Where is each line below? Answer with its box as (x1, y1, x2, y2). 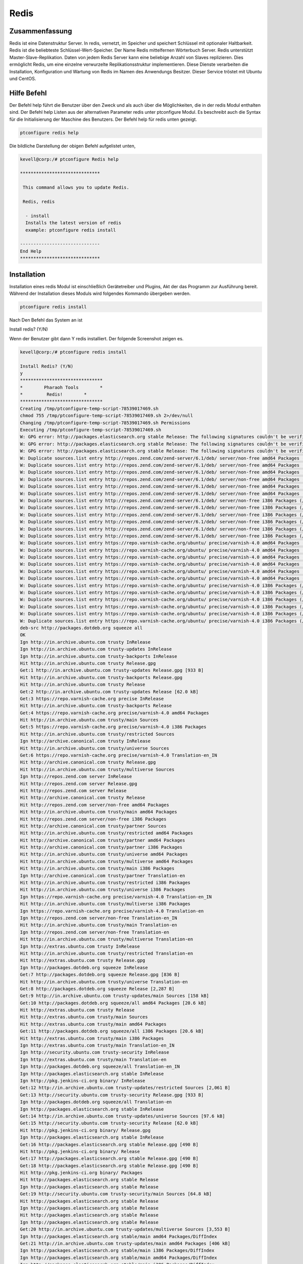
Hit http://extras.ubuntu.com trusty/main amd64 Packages (20, 1021, 167, 1027)
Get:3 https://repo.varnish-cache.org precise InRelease (20, 696, 164, 701)
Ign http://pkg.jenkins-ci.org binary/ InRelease (20, 1077, 145, 1084)
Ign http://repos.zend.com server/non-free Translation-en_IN (20, 915, 177, 921)
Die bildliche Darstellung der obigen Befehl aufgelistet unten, (9, 143, 136, 149)
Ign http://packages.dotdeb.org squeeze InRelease (20, 965, 148, 970)
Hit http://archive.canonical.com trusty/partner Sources (20, 823, 167, 829)
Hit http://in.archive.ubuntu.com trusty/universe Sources (20, 745, 169, 751)
